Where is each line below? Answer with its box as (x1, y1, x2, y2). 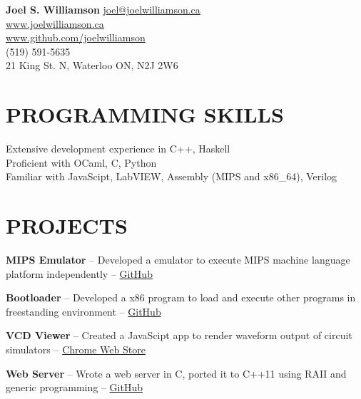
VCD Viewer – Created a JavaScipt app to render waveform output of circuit (6, 328, 352, 343)
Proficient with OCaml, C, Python (6, 155, 157, 170)
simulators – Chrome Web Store (6, 341, 146, 356)
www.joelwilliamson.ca (6, 16, 104, 31)
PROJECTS (6, 211, 128, 240)
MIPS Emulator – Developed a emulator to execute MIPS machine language (6, 252, 350, 266)
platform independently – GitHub (6, 266, 153, 281)
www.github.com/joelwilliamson (6, 30, 146, 45)
